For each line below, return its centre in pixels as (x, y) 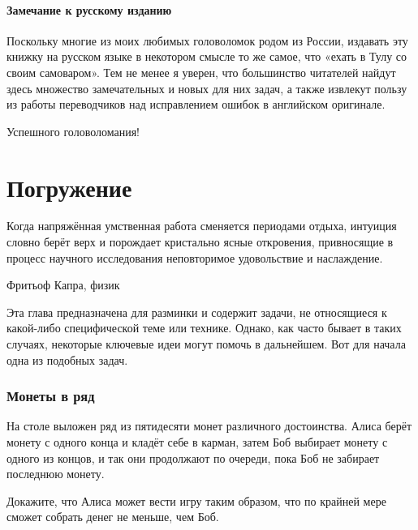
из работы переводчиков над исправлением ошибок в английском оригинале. (196, 104)
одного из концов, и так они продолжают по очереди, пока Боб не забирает (193, 457)
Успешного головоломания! (73, 131)
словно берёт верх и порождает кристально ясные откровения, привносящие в (200, 242)
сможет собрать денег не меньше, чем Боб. (113, 517)
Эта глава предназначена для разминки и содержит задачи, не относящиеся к (197, 312)
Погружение (69, 187)
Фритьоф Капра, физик (63, 285)
